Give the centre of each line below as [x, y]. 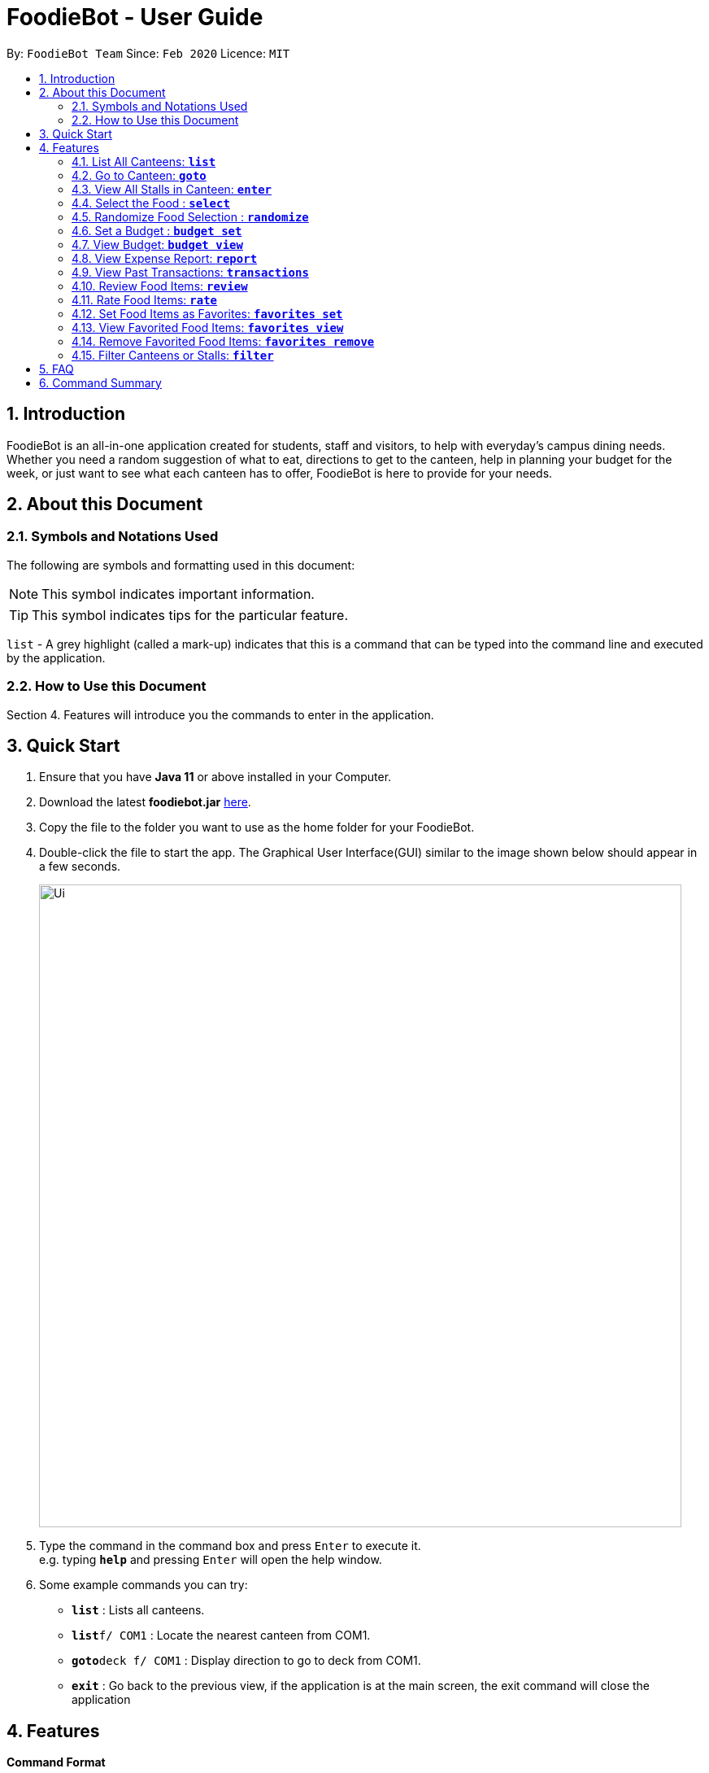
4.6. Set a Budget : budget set [157, 230]
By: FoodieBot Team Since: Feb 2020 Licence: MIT [148, 53]
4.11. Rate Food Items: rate [145, 299]
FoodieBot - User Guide [135, 17]
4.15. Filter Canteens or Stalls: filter [173, 355]
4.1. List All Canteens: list [144, 161]
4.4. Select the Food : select [151, 203]
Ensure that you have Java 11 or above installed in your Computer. [215, 777]
